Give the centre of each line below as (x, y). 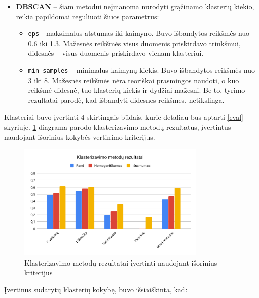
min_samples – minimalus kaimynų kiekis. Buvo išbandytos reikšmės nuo (141, 70)
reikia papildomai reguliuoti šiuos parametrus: (87, 16)
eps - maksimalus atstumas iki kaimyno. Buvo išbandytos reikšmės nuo (139, 33)
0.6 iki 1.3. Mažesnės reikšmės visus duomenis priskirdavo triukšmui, (134, 43)
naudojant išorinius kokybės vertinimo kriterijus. (80, 137)
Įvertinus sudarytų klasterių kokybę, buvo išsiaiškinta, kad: (96, 289)
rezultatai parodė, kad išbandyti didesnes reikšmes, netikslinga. (126, 100)
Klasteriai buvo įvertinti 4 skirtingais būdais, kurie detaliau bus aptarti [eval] (124, 117)
